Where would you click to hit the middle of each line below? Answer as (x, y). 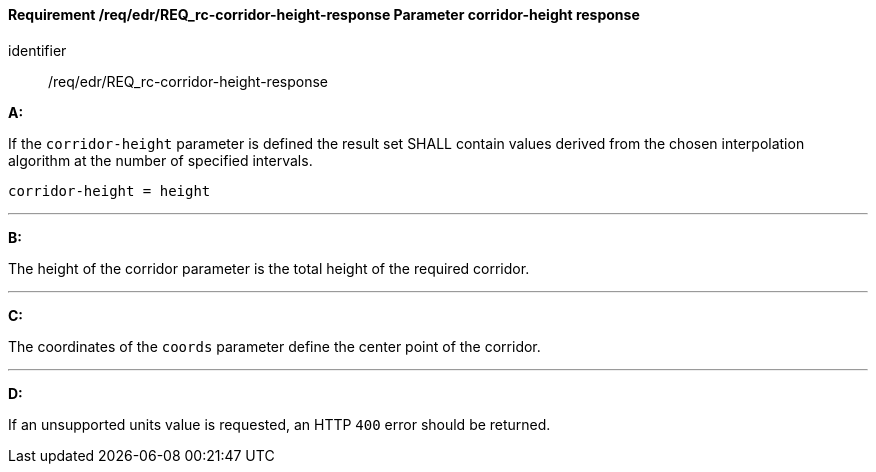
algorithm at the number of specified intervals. (160, 160)
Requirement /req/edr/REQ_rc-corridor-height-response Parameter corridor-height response (324, 14)
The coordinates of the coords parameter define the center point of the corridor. (274, 346)
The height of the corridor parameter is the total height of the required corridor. (269, 268)
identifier (37, 50)
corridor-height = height (109, 190)
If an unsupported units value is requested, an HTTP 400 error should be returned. (279, 424)
